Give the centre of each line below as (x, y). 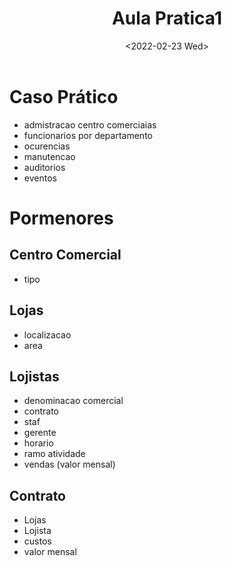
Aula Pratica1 (167, 18)
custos (37, 541)
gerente (40, 433)
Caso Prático (64, 96)
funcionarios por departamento (88, 135)
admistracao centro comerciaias (90, 124)
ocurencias (47, 146)
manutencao (49, 156)
